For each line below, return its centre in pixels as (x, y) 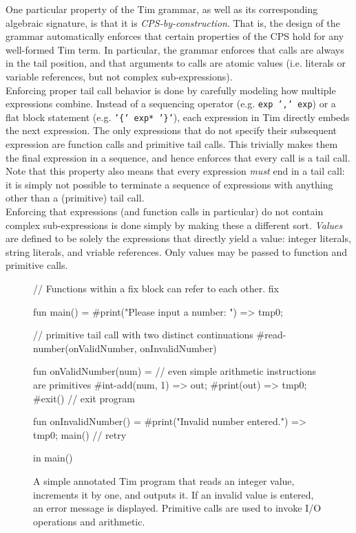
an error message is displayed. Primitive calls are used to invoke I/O (177, 508)
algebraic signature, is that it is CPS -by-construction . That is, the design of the (173, 22)
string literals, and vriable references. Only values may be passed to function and (177, 251)
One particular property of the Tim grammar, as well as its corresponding (162, 9)
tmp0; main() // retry (80, 434)
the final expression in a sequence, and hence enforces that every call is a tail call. (178, 157)
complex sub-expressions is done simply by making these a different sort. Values (174, 225)
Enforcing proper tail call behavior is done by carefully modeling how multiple (171, 90)
